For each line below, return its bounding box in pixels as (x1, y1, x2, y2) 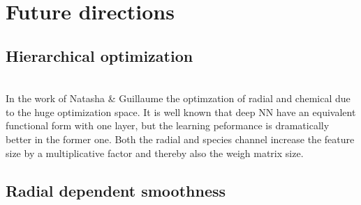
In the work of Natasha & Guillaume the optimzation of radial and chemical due (6, 91, 351, 106)
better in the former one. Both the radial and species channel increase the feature (6, 131, 355, 146)
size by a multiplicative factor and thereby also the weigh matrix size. (6, 145, 304, 160)
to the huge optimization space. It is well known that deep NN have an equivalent (6, 104, 356, 119)
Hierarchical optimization (6, 44, 193, 66)
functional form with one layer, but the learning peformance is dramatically (6, 118, 330, 133)
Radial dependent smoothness (6, 179, 226, 201)
